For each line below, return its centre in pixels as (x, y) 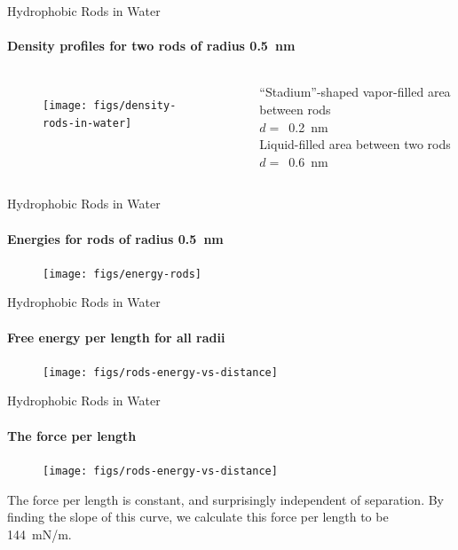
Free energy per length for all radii (116, 337)
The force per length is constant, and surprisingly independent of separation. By (225, 499)
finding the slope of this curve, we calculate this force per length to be (198, 517)
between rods (295, 109)
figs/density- (135, 106)
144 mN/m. (39, 534)
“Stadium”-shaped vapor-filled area (355, 92)
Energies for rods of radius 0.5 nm (115, 238)
